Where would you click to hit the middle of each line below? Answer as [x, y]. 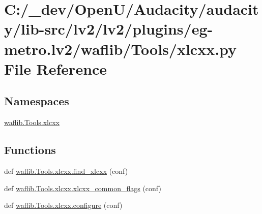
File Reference [56, 68]
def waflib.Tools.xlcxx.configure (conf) [63, 205]
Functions [30, 150]
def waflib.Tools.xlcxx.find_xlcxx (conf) [66, 171]
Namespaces [37, 101]
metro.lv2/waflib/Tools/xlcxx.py [121, 49]
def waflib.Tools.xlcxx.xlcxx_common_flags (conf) [83, 188]
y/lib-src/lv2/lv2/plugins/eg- [109, 29]
